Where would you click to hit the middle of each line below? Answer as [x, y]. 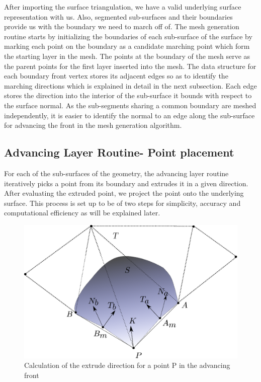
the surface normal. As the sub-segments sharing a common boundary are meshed [130, 105]
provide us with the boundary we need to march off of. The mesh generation [122, 26]
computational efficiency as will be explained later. [82, 213]
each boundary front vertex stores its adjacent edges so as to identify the [116, 76]
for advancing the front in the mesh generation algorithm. [93, 125]
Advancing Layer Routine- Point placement [119, 152]
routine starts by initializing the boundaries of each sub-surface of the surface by [128, 36]
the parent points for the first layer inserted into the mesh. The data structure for [130, 66]
